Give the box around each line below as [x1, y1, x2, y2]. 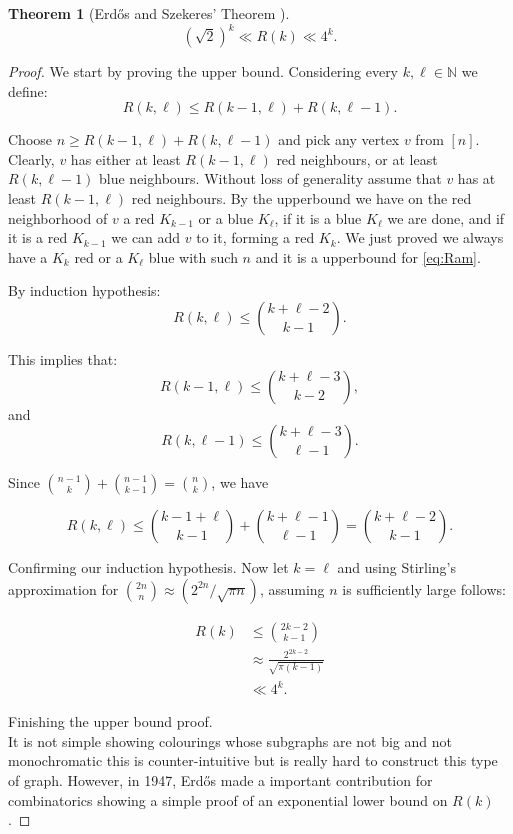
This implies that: [8, 349, 118, 370]
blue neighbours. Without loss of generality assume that [99, 168, 442, 189]
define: [8, 80, 48, 101]
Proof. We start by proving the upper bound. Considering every [8, 61, 399, 82]
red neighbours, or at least [276, 148, 438, 169]
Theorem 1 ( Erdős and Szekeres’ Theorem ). [8, 3, 290, 23]
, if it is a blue [274, 207, 362, 228]
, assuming [259, 578, 325, 599]
